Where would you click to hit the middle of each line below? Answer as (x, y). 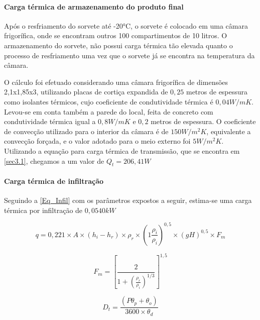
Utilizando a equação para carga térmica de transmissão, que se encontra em (122, 150)
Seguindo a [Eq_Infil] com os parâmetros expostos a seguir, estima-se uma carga (128, 200)
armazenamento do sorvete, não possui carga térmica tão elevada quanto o (118, 45)
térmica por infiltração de (43, 210)
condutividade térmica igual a (50, 121)
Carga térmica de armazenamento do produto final (94, 6)
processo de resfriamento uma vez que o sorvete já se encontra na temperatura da (129, 55)
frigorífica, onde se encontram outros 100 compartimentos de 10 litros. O (116, 35)
